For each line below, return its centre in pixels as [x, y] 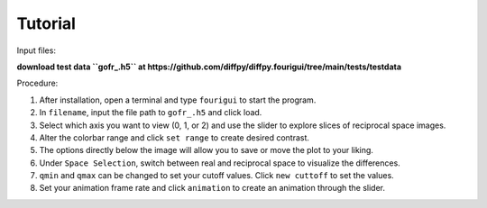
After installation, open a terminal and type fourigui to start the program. [178, 100]
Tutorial [46, 23]
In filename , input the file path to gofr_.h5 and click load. [151, 113]
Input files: [36, 50]
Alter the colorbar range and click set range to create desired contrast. [175, 137]
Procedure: [37, 83]
